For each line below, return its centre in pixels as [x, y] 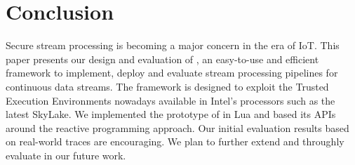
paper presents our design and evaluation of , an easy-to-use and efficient [162, 59]
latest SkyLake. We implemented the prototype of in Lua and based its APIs [171, 114]
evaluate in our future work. [66, 155]
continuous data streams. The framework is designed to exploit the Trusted [167, 86]
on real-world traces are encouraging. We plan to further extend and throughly [175, 141]
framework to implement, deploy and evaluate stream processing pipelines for [172, 73]
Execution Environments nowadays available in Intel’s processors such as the [170, 100]
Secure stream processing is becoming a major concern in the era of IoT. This [173, 45]
